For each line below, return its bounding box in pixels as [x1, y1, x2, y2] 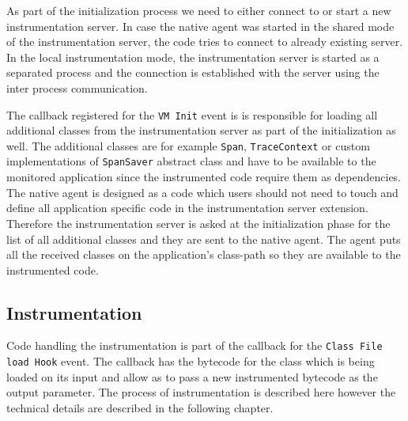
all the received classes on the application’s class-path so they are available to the [6, 246, 401, 263]
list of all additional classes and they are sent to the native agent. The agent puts [6, 230, 401, 247]
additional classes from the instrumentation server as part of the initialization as [6, 122, 396, 138]
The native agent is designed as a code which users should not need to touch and [6, 184, 399, 200]
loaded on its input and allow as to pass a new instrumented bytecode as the [6, 368, 378, 385]
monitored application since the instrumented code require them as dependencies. [6, 169, 402, 185]
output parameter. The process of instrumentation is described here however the [6, 384, 396, 400]
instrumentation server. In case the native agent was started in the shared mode [6, 17, 395, 34]
